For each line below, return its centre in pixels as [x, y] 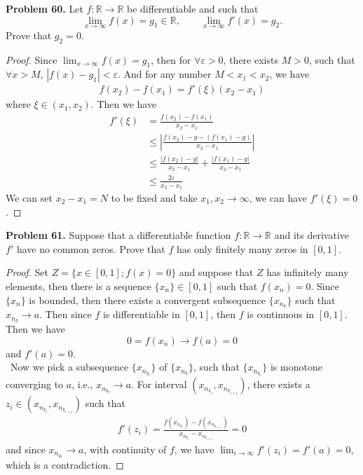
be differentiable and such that [192, 8]
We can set [29, 198]
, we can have [278, 198]
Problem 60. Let [44, 8]
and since [26, 449]
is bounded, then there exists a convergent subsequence [147, 300]
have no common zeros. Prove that [91, 248]
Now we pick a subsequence [69, 367]
